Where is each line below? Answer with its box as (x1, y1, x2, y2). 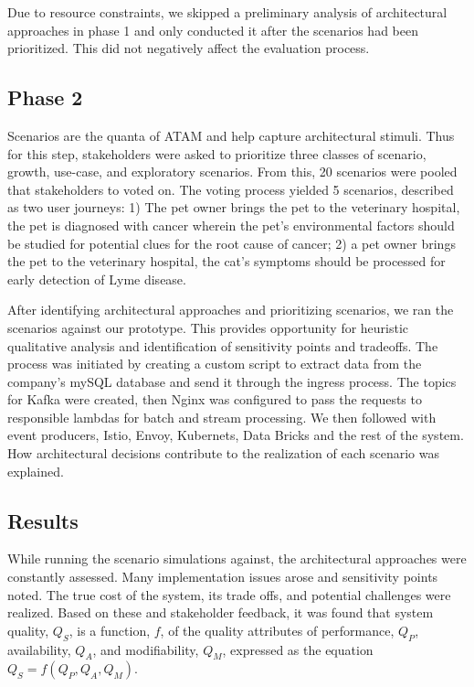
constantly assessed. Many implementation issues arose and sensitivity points (7, 567, 438, 586)
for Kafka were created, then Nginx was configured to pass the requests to (7, 390, 422, 409)
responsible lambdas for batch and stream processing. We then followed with (7, 407, 437, 426)
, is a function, (68, 620, 151, 639)
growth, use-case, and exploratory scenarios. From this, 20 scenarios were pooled (7, 162, 458, 181)
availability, (7, 639, 71, 659)
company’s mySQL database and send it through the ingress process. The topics (7, 371, 457, 391)
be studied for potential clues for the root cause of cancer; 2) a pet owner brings (7, 233, 456, 252)
